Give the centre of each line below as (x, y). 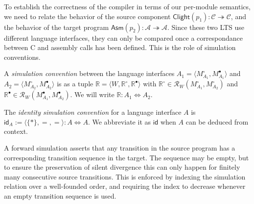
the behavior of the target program (57, 27)
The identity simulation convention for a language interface (93, 112)
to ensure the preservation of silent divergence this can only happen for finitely (122, 167)
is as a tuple (75, 84)
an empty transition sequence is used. (60, 195)
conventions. (22, 57)
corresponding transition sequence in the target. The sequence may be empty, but (127, 157)
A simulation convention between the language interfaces (89, 73)
